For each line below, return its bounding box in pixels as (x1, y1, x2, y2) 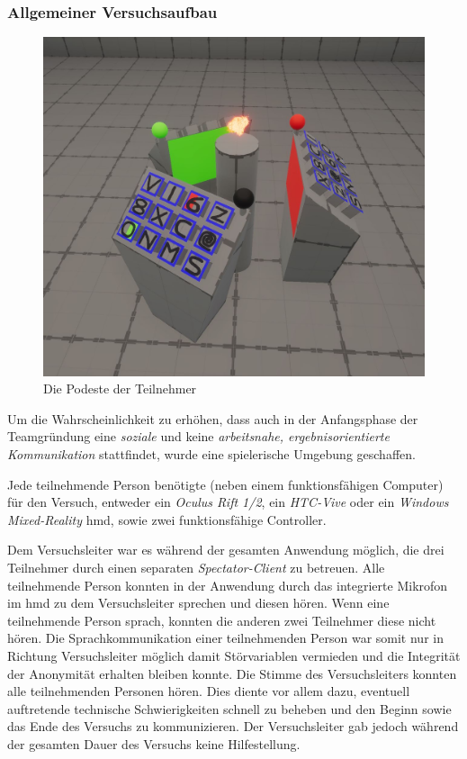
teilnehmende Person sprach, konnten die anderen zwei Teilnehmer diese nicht (7, 610, 436, 629)
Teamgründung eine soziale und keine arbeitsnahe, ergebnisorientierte (7, 427, 390, 446)
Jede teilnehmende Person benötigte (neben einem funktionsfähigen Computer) (7, 474, 444, 493)
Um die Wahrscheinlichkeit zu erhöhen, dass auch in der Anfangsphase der (7, 409, 418, 428)
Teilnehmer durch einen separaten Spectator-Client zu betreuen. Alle (7, 557, 385, 576)
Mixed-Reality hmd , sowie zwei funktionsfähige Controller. (7, 510, 327, 529)
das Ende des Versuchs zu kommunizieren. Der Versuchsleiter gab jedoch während (7, 717, 459, 736)
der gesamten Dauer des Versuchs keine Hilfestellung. (7, 734, 301, 753)
